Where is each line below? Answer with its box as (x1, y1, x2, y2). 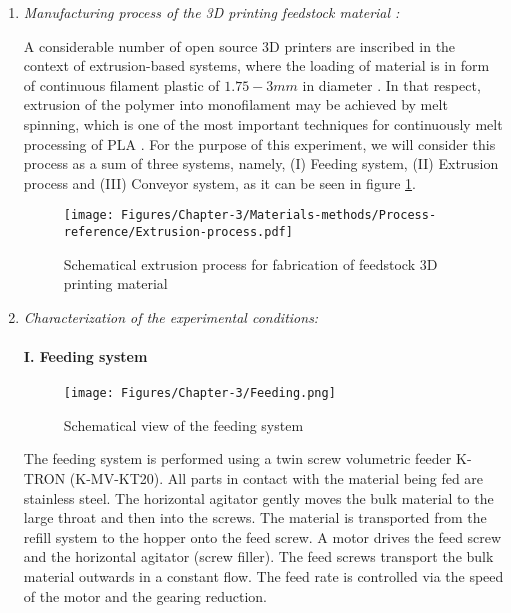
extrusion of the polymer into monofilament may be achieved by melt (23, 94, 448, 115)
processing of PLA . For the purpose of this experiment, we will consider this (23, 133, 496, 154)
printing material (63, 273, 168, 294)
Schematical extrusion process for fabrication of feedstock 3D (63, 253, 438, 274)
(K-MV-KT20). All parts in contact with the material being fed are (69, 468, 484, 489)
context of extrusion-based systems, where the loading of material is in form (23, 55, 490, 76)
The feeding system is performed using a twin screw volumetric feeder (23, 448, 452, 469)
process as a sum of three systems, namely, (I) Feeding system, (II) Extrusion (23, 153, 499, 174)
